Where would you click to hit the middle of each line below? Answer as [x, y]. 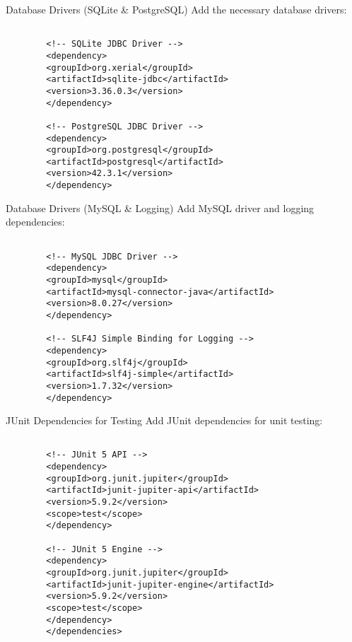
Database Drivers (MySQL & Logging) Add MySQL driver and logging [160, 208]
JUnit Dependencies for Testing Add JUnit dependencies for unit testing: [164, 420]
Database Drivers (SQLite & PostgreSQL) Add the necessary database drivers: [176, 9]
